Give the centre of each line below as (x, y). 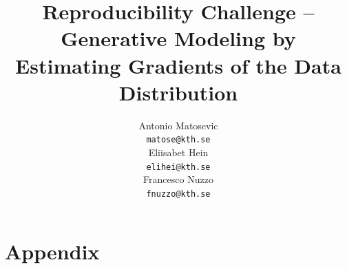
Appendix (52, 251)
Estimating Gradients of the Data (178, 65)
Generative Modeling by (178, 38)
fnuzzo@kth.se (178, 194)
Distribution (178, 92)
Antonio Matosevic (178, 125)
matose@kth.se (178, 140)
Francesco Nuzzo (178, 179)
